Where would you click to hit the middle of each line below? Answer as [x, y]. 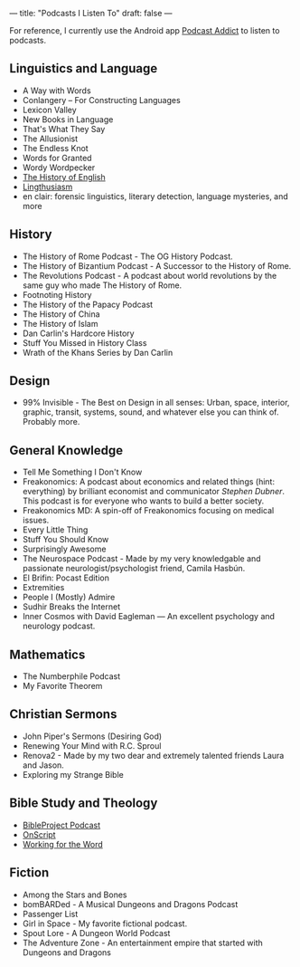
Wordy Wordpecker [59, 168]
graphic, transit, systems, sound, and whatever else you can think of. [150, 412]
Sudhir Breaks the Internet [71, 607]
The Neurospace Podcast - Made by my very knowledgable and [141, 559]
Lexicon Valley [49, 110]
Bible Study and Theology [84, 804]
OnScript [39, 834]
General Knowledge [66, 450]
